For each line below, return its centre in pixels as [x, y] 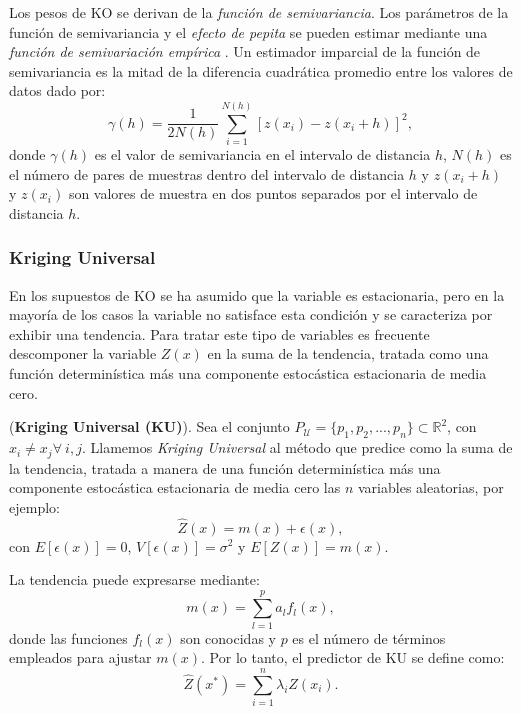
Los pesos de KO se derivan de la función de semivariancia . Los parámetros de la [259, 12]
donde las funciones [68, 637]
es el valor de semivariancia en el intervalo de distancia [262, 154]
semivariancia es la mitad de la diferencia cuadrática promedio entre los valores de [261, 70]
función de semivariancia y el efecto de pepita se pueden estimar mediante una [248, 31]
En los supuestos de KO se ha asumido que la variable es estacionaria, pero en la [257, 294]
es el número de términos [369, 637]
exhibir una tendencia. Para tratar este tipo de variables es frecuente [219, 333]
